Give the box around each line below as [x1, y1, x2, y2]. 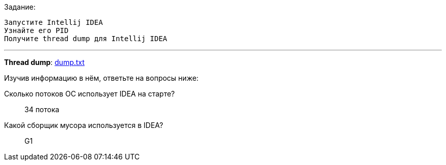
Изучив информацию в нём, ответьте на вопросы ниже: [4, 74, 199, 82]
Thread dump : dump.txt [4, 58, 85, 67]
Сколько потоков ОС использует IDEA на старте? [4, 89, 175, 98]
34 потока [24, 105, 60, 114]
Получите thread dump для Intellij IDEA [4, 35, 168, 43]
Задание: [4, 3, 36, 11]
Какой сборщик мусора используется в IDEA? [4, 121, 163, 129]
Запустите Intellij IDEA [4, 18, 103, 26]
